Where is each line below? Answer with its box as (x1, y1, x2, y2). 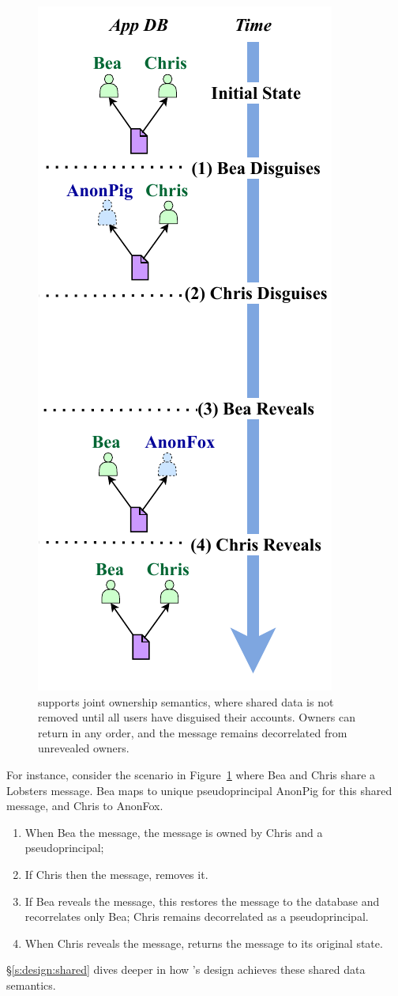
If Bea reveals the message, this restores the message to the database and (24, 892, 380, 909)
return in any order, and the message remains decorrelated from (38, 724, 347, 740)
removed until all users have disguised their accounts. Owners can (38, 709, 355, 725)
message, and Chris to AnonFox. (6, 797, 163, 814)
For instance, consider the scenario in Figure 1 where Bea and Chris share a (6, 766, 376, 782)
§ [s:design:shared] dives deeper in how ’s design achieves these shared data (6, 961, 366, 978)
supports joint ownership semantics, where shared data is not (38, 693, 334, 710)
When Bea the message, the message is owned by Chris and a (24, 824, 323, 840)
